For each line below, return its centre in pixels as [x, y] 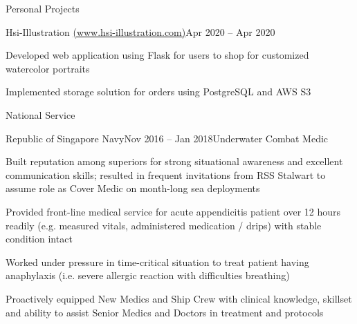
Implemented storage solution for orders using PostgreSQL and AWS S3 [158, 92]
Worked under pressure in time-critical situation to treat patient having [157, 261]
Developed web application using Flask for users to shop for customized [157, 55]
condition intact [39, 239]
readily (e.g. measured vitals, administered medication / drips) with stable [164, 225]
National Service [40, 114]
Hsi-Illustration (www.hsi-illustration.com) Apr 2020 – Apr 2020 [140, 31]
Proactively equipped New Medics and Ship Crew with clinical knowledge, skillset [179, 298]
